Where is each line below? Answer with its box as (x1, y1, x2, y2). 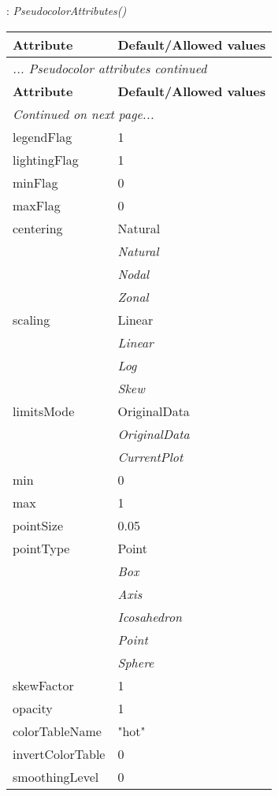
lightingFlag (13, 150, 79, 169)
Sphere (117, 653, 154, 671)
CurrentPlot (117, 447, 183, 466)
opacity (13, 698, 53, 717)
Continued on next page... (13, 104, 154, 123)
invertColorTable (13, 744, 106, 763)
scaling (13, 310, 50, 329)
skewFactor (13, 675, 74, 694)
